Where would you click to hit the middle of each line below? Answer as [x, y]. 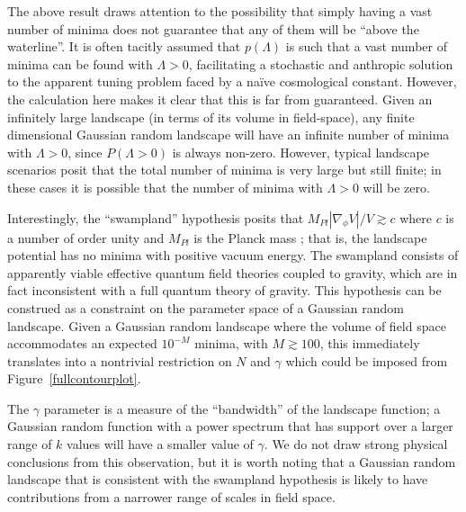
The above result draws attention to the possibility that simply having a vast [220, 11]
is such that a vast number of [366, 46]
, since [85, 152]
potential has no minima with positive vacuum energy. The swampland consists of [233, 255]
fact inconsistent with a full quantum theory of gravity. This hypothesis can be [224, 290]
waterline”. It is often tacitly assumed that [124, 46]
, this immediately [370, 343]
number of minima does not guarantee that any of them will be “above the [213, 28]
